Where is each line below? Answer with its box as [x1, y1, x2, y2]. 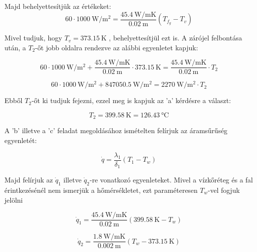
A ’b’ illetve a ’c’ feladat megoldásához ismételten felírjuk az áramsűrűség [4, 125, 228, 136]
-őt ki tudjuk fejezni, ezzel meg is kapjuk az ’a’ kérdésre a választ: [31, 95, 231, 106]
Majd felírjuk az [4, 175, 53, 185]
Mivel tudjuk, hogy [4, 33, 62, 43]
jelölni [4, 194, 23, 205]
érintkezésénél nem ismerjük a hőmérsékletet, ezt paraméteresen [4, 184, 198, 195]
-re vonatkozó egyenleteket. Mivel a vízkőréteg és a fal [89, 175, 253, 185]
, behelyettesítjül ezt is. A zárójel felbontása [109, 33, 242, 43]
